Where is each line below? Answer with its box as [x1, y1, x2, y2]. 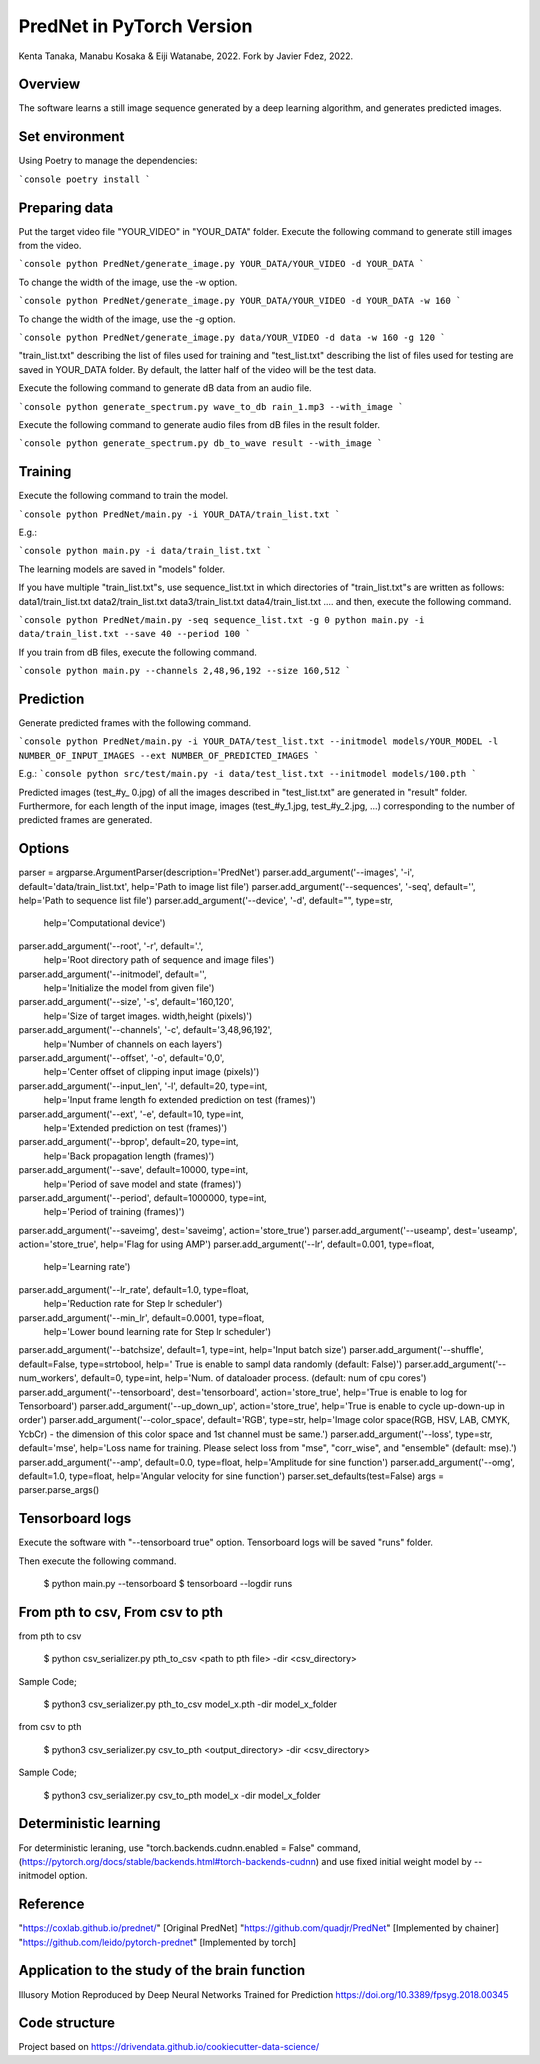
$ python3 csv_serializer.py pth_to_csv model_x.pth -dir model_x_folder [43, 1698, 337, 1710]
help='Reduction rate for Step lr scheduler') [43, 1298, 223, 1310]
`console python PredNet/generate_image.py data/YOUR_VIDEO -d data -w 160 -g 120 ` [18, 332, 446, 343]
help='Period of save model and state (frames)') [43, 1178, 242, 1190]
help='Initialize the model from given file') [43, 982, 215, 994]
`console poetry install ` [18, 173, 151, 185]
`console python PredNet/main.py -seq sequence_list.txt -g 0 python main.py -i [18, 614, 425, 625]
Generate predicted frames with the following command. [18, 717, 252, 729]
